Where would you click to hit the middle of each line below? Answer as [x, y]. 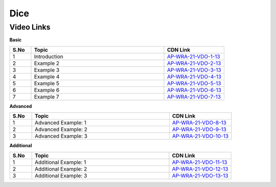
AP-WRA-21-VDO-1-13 [193, 56]
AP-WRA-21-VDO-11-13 [200, 162]
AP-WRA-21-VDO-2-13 [194, 63]
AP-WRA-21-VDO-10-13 [200, 136]
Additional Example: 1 [61, 162]
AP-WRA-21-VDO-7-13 [194, 97]
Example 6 [47, 90]
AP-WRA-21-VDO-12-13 [200, 169]
